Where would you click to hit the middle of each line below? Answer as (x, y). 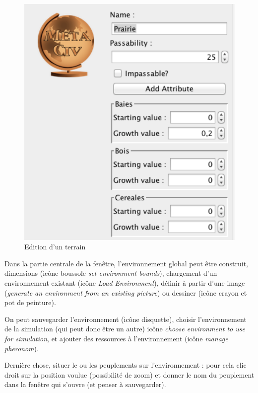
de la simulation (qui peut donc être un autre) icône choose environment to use (125, 329)
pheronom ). (22, 348)
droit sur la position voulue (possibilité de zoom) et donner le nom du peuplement (129, 374)
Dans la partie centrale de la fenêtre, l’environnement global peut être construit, (126, 263)
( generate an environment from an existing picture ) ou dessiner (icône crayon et (126, 292)
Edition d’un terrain (55, 247)
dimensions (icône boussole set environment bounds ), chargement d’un (111, 273)
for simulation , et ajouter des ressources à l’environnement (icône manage (116, 339)
